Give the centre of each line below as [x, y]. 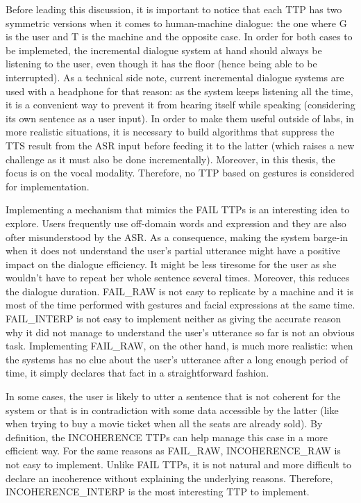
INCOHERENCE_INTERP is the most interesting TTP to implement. [158, 492]
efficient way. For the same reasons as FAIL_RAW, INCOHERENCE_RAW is [173, 451]
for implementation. [48, 186]
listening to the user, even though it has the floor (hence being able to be [161, 64]
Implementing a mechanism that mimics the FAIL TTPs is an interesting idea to [178, 209]
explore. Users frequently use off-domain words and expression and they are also [176, 223]
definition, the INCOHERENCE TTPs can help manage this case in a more [167, 437]
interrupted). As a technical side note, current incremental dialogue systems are [175, 77]
